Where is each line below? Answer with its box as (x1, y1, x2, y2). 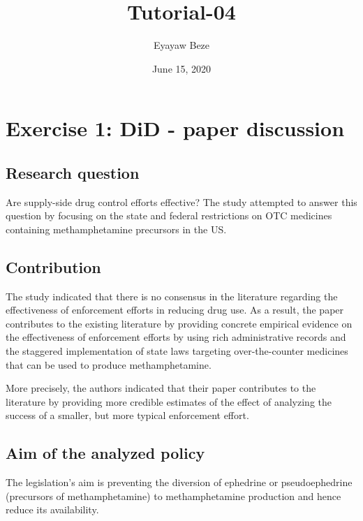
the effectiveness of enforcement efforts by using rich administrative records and (6, 330, 346, 344)
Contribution (6, 256, 101, 277)
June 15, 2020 (151, 61, 212, 75)
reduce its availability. (6, 502, 99, 517)
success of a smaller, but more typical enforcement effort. (6, 408, 249, 423)
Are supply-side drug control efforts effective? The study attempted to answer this (6, 194, 357, 209)
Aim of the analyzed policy (6, 442, 205, 464)
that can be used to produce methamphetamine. (6, 357, 212, 372)
